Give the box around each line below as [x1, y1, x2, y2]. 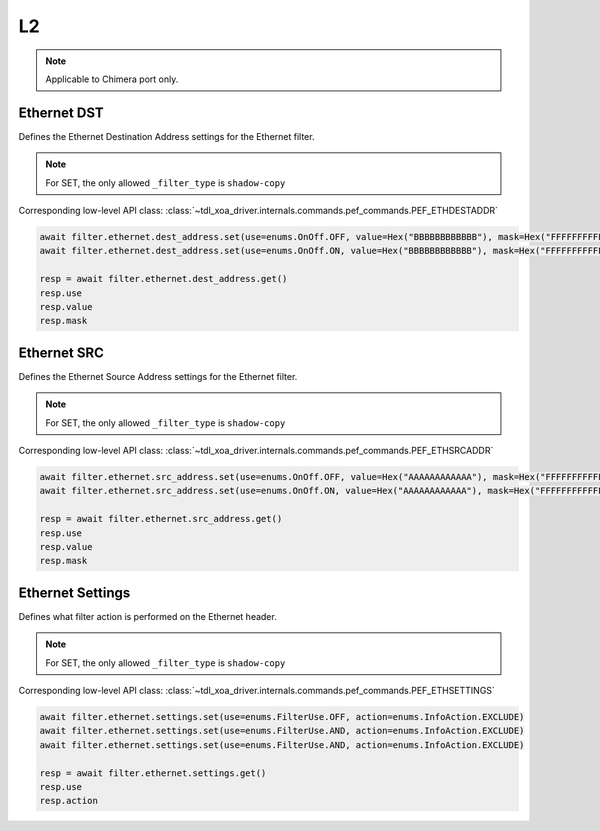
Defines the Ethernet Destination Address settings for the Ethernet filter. [18, 130, 315, 142]
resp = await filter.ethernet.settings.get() [39, 767, 267, 779]
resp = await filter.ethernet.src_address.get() [39, 513, 283, 525]
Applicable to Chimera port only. [45, 73, 179, 85]
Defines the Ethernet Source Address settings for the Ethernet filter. [18, 370, 298, 382]
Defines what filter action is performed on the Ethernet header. [18, 610, 277, 622]
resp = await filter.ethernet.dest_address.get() [39, 273, 288, 285]
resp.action [39, 795, 99, 807]
